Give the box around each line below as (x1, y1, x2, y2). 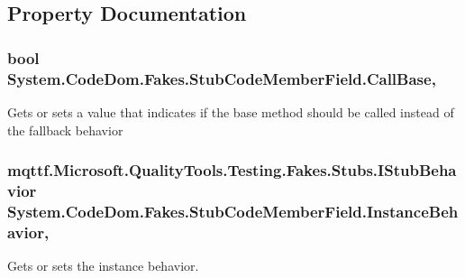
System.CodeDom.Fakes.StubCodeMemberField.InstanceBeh (7, 199, 459, 222)
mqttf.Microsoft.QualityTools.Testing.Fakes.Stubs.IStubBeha (7, 159, 457, 181)
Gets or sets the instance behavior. (7, 256, 199, 275)
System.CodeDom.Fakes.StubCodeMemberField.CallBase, (7, 67, 436, 89)
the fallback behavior (7, 120, 123, 139)
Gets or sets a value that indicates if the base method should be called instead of (7, 102, 454, 121)
